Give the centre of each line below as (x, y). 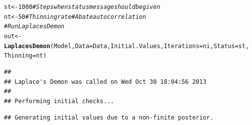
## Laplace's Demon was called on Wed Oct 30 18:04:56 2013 (105, 82)
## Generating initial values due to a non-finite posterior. (109, 118)
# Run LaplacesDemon (34, 27)
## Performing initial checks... (59, 101)
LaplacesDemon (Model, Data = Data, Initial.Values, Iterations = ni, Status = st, (127, 46)
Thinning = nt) (25, 56)
